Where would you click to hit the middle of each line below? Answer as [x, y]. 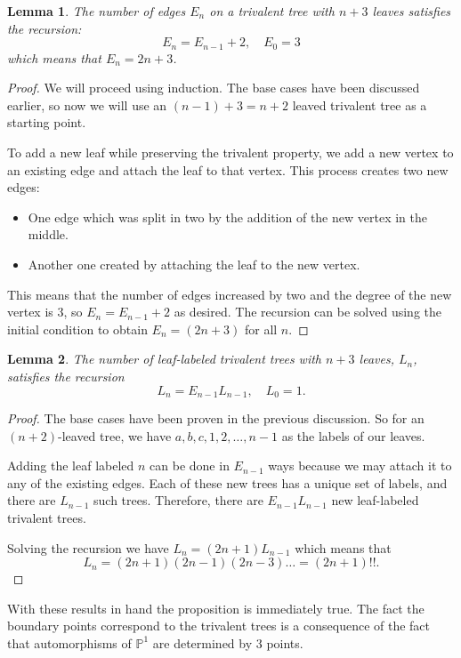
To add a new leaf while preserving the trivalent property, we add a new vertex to [230, 152]
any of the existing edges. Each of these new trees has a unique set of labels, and [227, 482]
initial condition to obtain [77, 329]
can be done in [190, 465]
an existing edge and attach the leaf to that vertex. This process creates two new [228, 169]
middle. [48, 234]
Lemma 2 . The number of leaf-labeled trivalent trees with [165, 359]
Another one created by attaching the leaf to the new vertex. [194, 264]
